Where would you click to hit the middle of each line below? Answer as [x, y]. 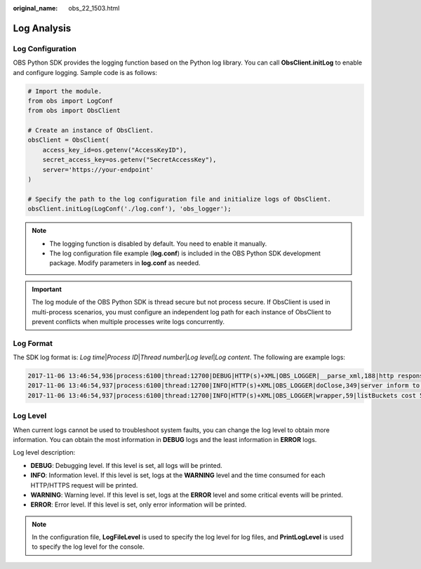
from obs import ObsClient [74, 111]
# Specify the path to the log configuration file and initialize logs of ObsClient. [179, 199]
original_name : [35, 8]
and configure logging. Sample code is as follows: [85, 72]
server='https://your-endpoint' [98, 169]
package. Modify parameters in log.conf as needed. [125, 263]
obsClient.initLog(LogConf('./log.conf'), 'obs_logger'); [129, 209]
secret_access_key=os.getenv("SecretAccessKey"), [129, 160]
